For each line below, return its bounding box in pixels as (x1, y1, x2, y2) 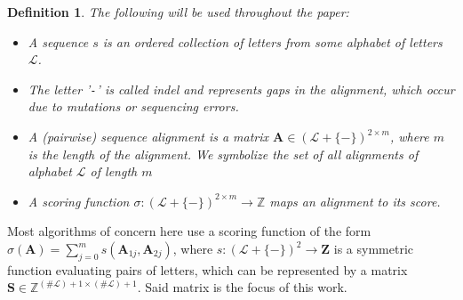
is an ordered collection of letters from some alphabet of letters (102, 32, 443, 51)
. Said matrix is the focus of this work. (137, 278, 347, 296)
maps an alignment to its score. (269, 191, 441, 210)
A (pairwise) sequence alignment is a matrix (28, 127, 269, 146)
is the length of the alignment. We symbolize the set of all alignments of (28, 144, 419, 163)
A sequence (28, 32, 89, 51)
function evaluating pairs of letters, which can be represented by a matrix (7, 260, 408, 279)
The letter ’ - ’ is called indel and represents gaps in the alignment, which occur (28, 79, 455, 98)
